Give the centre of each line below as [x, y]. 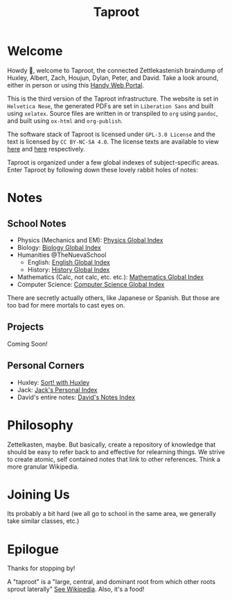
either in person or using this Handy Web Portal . [75, 85]
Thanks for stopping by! [41, 568]
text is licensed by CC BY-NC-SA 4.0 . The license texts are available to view [113, 141]
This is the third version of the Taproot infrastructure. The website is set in [113, 99]
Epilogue [33, 549]
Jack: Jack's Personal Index [57, 390]
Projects [26, 327]
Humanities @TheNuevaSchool [62, 255]
